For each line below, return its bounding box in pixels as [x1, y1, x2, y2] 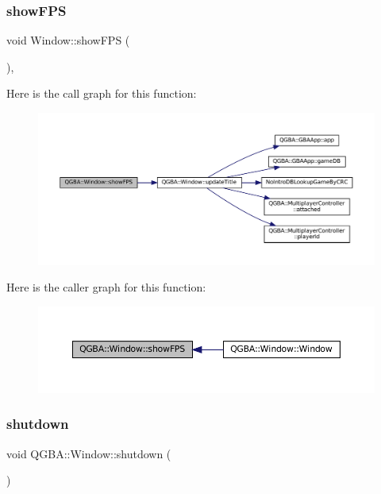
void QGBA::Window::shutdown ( [6, 445, 171, 461]
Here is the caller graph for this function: [6, 279, 206, 295]
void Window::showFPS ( [6, 32, 130, 48]
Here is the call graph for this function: [6, 85, 197, 102]
